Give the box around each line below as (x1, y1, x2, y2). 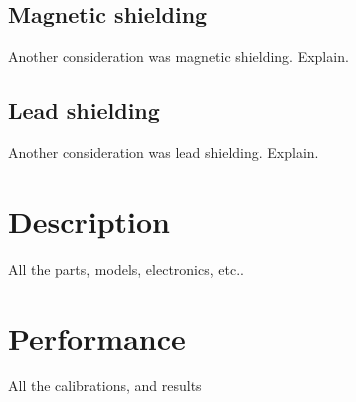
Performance (8, 317, 186, 358)
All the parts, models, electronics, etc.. (8, 258, 244, 279)
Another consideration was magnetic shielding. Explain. (8, 46, 349, 67)
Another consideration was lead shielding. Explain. (8, 142, 319, 162)
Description (8, 200, 171, 241)
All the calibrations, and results (8, 375, 202, 396)
